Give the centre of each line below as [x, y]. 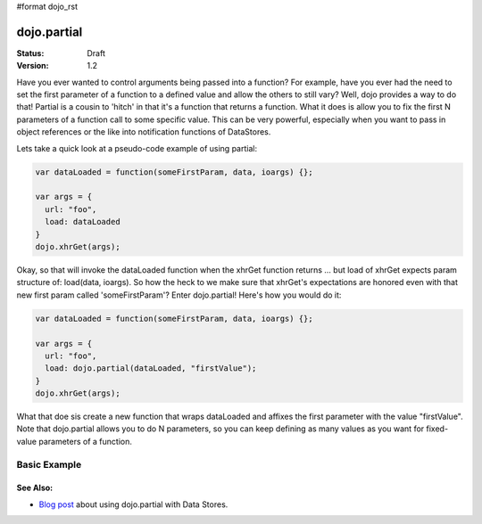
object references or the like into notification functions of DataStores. [144, 132]
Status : [30, 53]
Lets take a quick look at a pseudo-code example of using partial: [137, 148]
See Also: [35, 488]
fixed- [437, 429]
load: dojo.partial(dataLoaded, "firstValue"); [151, 368]
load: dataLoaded [83, 222]
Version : [33, 66]
